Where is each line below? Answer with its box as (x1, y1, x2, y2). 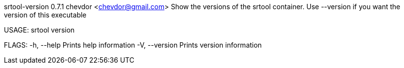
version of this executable (4, 11, 87, 19)
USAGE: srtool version (4, 26, 75, 34)
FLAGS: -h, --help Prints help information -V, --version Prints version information (4, 41, 262, 49)
